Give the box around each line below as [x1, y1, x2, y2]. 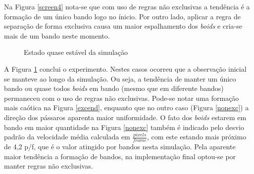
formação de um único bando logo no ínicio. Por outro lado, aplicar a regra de [4, 11, 241, 21]
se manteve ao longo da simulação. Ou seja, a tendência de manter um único [4, 73, 236, 84]
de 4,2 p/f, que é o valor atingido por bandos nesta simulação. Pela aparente [4, 141, 236, 151]
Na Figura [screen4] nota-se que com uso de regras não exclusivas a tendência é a [4, 1, 250, 11]
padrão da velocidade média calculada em [4, 131, 130, 142]
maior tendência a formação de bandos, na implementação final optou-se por [4, 151, 236, 161]
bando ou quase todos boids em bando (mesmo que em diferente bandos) [4, 83, 224, 93]
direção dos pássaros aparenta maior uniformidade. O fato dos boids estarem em [4, 112, 247, 122]
